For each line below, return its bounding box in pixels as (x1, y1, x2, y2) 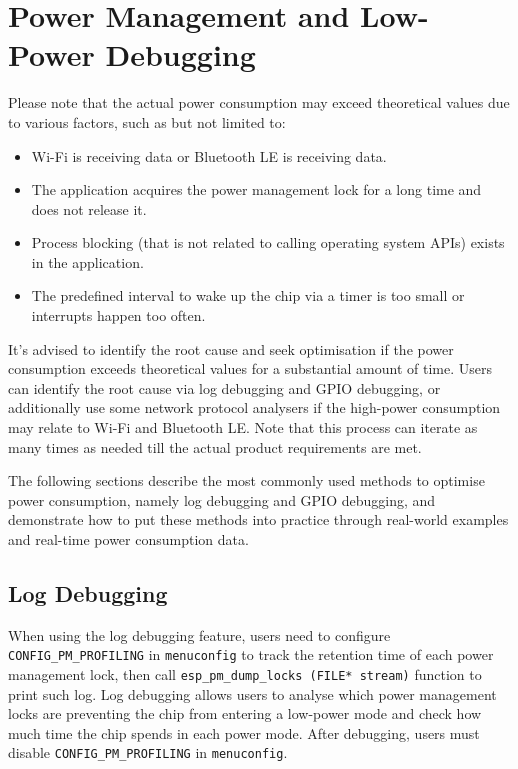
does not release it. (31, 198, 147, 219)
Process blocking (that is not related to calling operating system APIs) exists (31, 232, 505, 253)
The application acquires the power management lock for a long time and (31, 179, 482, 200)
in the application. (31, 251, 144, 272)
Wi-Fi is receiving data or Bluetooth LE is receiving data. (31, 145, 387, 166)
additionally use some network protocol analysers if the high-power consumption (8, 397, 501, 418)
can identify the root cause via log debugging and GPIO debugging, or (8, 377, 441, 398)
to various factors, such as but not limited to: (8, 111, 286, 132)
